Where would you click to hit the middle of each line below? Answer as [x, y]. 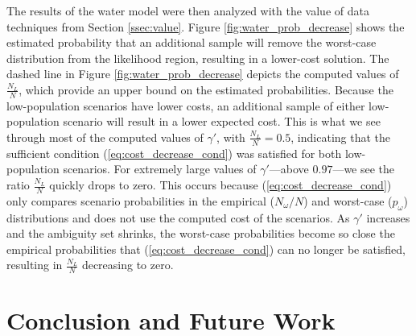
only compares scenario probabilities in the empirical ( [140, 200]
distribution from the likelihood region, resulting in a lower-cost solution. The [198, 58]
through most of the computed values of [105, 137]
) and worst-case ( [348, 200]
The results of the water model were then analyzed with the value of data [188, 10]
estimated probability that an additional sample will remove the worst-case [192, 42]
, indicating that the [341, 137]
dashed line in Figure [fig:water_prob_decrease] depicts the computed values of [203, 74]
